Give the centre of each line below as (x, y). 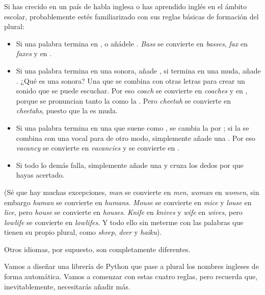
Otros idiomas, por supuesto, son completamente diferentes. (97, 249)
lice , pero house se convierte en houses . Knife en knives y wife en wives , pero (123, 212)
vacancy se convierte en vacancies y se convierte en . (98, 148)
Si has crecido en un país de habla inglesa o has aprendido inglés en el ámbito (126, 6)
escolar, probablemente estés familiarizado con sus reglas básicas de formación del (131, 16)
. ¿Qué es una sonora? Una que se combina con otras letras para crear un (130, 80)
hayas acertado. (40, 175)
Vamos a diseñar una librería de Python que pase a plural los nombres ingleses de (131, 266)
